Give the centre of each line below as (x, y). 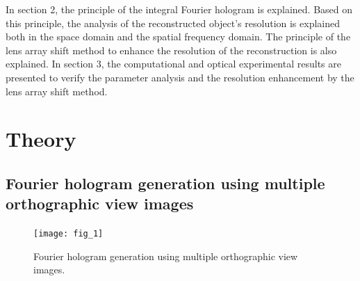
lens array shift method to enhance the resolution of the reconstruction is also (171, 50)
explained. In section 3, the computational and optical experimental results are (173, 64)
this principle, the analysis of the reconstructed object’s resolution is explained (173, 23)
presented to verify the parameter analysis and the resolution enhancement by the (180, 77)
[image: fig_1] (68, 234)
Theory (41, 139)
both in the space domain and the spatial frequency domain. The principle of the (178, 37)
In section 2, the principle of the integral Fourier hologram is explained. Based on (179, 9)
